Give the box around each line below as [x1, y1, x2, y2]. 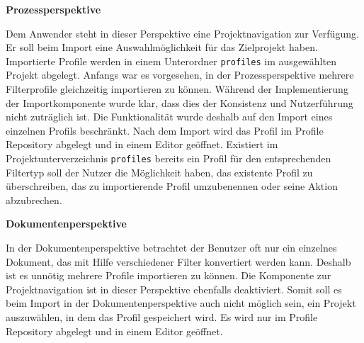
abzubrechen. [6, 192, 62, 207]
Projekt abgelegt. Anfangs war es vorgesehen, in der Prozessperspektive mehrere [6, 67, 354, 82]
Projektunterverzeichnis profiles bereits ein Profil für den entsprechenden [6, 151, 331, 165]
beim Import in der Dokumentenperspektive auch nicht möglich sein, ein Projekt [6, 296, 356, 310]
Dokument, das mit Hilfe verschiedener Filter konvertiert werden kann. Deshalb [6, 254, 351, 269]
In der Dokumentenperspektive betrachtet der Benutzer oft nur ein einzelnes [6, 240, 337, 255]
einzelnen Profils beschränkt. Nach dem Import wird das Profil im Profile [6, 123, 324, 137]
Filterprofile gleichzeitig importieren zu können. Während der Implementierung [6, 81, 348, 96]
